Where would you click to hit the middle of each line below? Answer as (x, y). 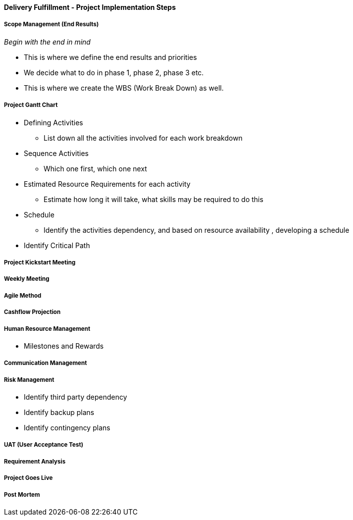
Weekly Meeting (27, 279)
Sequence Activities (56, 153)
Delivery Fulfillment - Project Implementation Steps (90, 7)
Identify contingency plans (67, 428)
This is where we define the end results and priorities (110, 57)
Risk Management (29, 380)
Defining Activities (53, 122)
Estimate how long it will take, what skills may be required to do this (153, 199)
